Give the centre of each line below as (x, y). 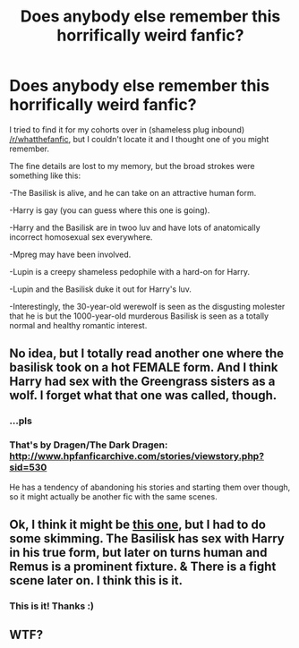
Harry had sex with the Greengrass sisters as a (142, 382)
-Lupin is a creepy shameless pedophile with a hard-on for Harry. (130, 271)
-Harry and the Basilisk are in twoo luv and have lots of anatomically (135, 227)
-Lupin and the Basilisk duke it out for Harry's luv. (101, 289)
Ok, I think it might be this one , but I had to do (138, 524)
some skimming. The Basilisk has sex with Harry (147, 538)
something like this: (45, 175)
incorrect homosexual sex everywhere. (81, 237)
